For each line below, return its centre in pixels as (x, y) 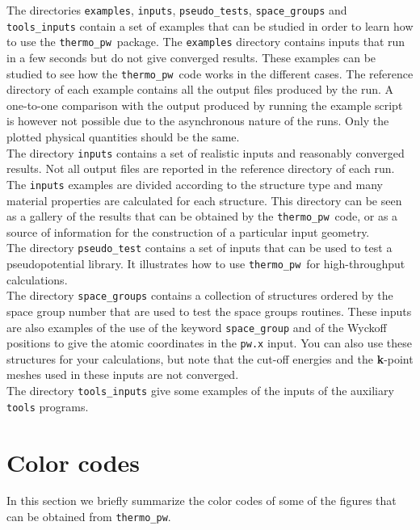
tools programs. (48, 406)
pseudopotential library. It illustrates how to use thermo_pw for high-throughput (206, 263)
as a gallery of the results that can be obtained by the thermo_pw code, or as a (202, 216)
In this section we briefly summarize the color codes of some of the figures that (202, 501)
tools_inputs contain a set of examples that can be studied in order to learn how (210, 25)
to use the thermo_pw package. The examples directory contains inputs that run (206, 42)
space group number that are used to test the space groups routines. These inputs (209, 311)
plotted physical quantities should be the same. (123, 137)
